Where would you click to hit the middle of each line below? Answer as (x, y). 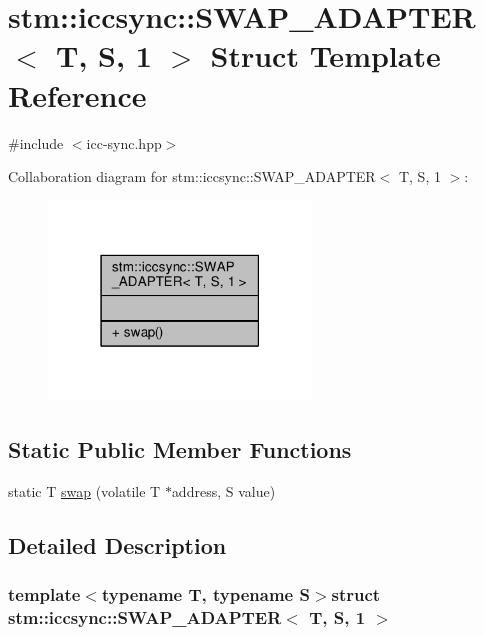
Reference (77, 94)
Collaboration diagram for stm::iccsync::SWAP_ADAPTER (192, 176)
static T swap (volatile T (84, 490)
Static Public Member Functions (180, 448)
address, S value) (223, 490)
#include (36, 142)
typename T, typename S (205, 593)
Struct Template (325, 55)
